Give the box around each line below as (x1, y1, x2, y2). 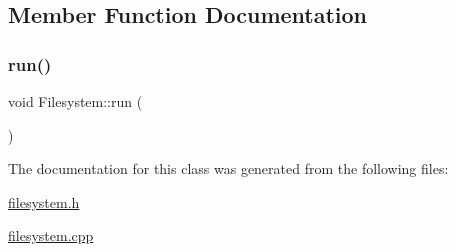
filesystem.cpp (8, 225, 94, 246)
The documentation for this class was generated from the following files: (8, 158, 449, 179)
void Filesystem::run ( (8, 91, 143, 111)
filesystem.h (8, 191, 80, 212)
